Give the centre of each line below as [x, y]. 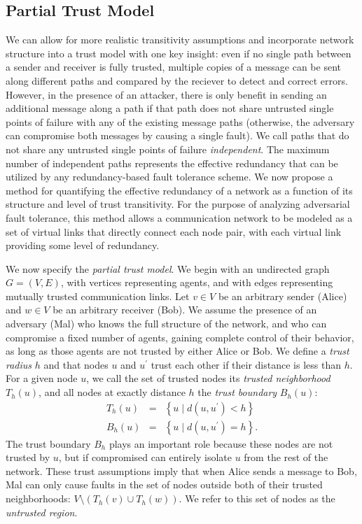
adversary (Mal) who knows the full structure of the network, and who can [166, 324]
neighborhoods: [38, 498]
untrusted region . [42, 512]
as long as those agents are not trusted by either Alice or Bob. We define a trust [177, 351]
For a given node [42, 378]
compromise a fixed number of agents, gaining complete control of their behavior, [180, 337]
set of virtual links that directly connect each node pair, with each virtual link [174, 231]
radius [19, 364]
